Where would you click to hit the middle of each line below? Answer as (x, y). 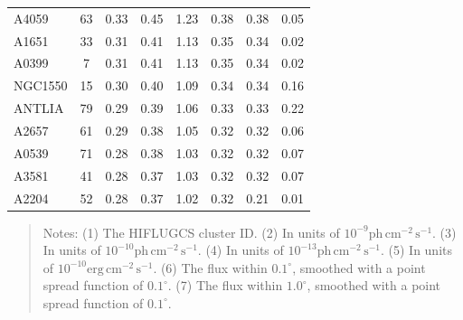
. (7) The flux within (225, 285)
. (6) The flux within (210, 267)
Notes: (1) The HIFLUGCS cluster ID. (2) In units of (191, 232)
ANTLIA (39, 108)
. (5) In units (416, 250)
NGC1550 (41, 85)
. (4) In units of (241, 250)
